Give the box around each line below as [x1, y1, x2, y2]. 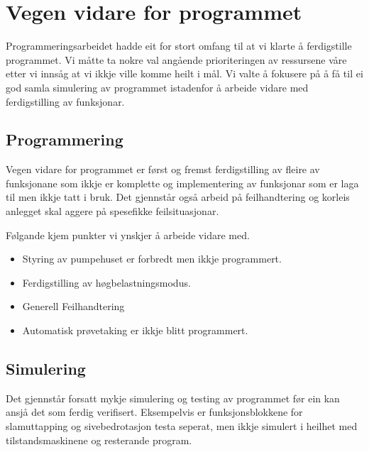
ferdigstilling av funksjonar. [6, 94, 125, 109]
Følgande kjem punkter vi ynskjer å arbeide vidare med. [6, 227, 250, 242]
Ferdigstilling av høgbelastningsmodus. [22, 275, 191, 290]
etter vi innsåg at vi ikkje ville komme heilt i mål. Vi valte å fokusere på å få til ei [6, 66, 363, 81]
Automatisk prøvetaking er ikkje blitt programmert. [22, 323, 248, 338]
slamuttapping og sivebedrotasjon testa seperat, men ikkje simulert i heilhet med [6, 419, 358, 434]
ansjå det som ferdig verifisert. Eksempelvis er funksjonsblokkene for [6, 404, 303, 419]
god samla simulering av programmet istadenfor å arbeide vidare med [6, 79, 309, 94]
